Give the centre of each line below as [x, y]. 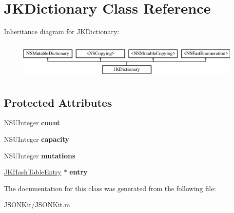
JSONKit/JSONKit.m [37, 204]
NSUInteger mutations [40, 155]
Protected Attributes [58, 102]
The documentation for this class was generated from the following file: [110, 188]
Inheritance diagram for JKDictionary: [62, 31]
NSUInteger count [32, 123]
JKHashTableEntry [33, 172]
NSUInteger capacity [37, 139]
